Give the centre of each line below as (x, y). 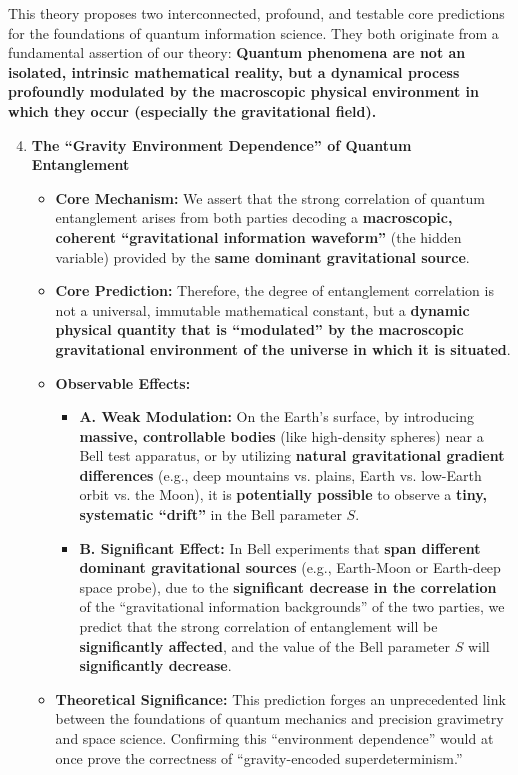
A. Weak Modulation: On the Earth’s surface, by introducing (276, 416)
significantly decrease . (155, 665)
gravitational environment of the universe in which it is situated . (283, 348)
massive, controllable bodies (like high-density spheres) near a (281, 435)
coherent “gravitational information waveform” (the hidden (258, 236)
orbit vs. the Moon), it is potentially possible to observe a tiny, (283, 494)
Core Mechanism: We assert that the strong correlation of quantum (270, 197)
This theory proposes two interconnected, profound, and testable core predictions (256, 13)
